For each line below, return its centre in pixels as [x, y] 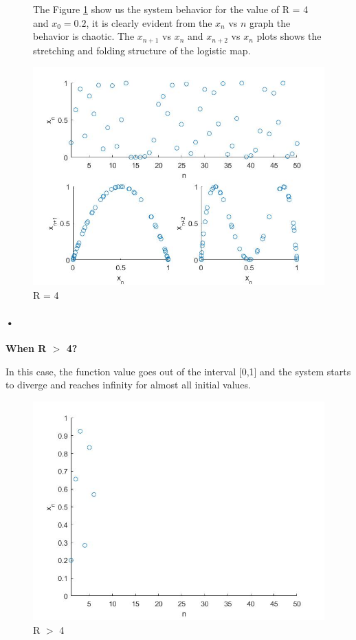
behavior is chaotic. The [84, 36]
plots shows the [289, 36]
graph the [270, 22]
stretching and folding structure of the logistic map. [142, 50]
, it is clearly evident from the [149, 22]
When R [26, 348]
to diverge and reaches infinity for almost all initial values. [128, 385]
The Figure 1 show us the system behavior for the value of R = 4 [171, 9]
